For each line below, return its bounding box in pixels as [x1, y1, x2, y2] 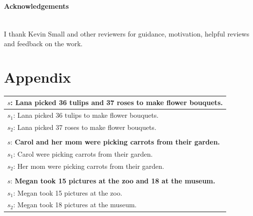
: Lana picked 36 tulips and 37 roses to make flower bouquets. [10, 97, 223, 108]
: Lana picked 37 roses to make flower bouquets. [13, 122, 156, 132]
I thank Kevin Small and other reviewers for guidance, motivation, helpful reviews [4, 29, 250, 39]
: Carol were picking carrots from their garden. [13, 148, 153, 159]
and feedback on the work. [4, 38, 83, 48]
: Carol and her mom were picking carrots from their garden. [10, 136, 220, 146]
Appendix [4, 67, 71, 87]
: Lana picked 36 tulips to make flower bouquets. [13, 110, 159, 120]
